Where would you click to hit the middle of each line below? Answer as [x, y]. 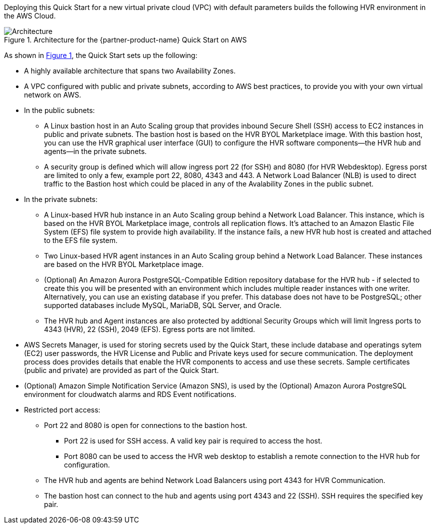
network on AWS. [53, 95]
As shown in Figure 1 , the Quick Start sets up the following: [101, 55]
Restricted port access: [62, 410]
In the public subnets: [59, 110]
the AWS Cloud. [30, 16]
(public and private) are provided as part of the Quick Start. [121, 370]
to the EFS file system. [81, 240]
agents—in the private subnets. [95, 151]
